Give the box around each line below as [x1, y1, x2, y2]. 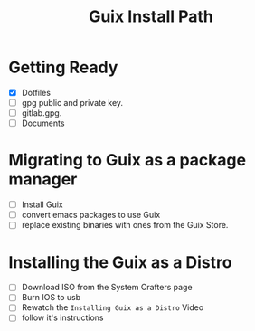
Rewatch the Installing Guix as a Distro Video [21, 302, 204, 313]
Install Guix [21, 199, 64, 210]
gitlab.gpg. [21, 108, 62, 118]
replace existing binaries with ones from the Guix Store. [21, 220, 229, 231]
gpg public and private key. [21, 98, 124, 108]
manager [8, 169, 78, 190]
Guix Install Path [88, 6, 214, 27]
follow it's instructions [21, 312, 104, 323]
